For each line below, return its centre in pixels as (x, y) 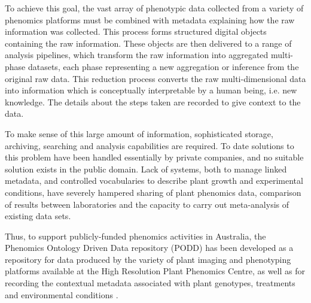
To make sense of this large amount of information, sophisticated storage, (139, 133)
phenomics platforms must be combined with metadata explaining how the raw (150, 19)
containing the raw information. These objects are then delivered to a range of (148, 43)
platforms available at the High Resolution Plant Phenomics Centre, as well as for (155, 271)
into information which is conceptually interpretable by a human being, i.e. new (151, 90)
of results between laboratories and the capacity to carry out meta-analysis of (147, 204)
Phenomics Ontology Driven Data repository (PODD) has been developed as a (149, 248)
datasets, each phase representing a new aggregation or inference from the (163, 66)
